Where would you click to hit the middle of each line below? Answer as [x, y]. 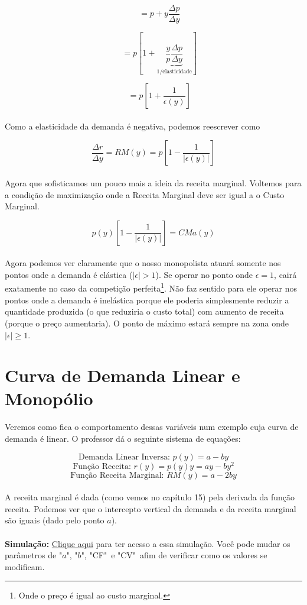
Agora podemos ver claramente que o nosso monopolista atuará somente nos [143, 263]
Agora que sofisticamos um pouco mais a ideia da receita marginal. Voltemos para [153, 182]
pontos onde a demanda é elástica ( [69, 274]
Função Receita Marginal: [117, 475]
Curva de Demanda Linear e [123, 375]
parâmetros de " [34, 555]
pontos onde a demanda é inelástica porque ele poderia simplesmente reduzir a [147, 300]
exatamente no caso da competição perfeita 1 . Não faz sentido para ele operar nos [151, 287]
